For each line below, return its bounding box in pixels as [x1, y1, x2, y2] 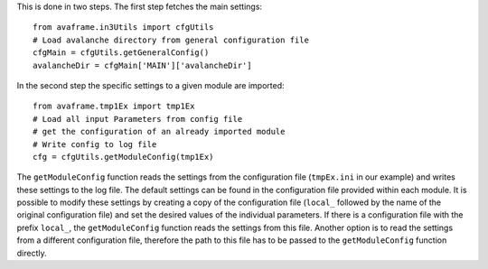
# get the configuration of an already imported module [33, 126, 286, 137]
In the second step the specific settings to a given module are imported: [16, 79, 285, 90]
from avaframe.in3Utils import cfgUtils [33, 23, 214, 32]
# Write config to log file [33, 139, 157, 149]
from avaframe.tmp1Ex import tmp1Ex [33, 101, 195, 112]
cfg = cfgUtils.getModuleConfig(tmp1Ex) [33, 152, 214, 162]
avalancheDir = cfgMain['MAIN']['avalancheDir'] [33, 60, 252, 70]
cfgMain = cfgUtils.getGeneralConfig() [33, 48, 210, 58]
